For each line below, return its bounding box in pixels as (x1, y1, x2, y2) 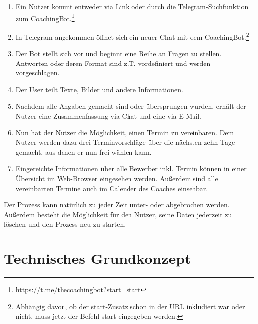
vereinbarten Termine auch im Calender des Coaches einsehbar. (15, 183, 208, 193)
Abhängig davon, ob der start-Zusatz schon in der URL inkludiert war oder (15, 301, 245, 311)
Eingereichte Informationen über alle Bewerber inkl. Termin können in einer (15, 163, 247, 174)
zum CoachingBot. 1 (15, 11, 75, 23)
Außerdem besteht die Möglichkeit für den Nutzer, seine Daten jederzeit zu (4, 209, 232, 219)
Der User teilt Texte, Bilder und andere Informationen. (15, 84, 183, 94)
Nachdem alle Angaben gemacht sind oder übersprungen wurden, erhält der (15, 101, 246, 111)
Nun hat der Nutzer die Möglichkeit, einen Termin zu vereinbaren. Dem (15, 127, 234, 137)
